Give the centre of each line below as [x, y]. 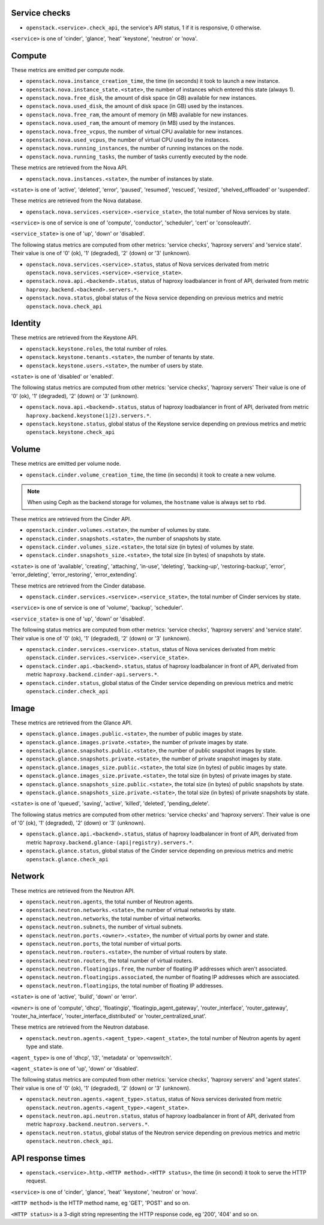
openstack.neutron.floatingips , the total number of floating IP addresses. [125, 986]
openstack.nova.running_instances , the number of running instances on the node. [135, 148]
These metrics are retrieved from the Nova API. [70, 167]
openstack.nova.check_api [64, 306]
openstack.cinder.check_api [67, 691]
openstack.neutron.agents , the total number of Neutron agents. [110, 901]
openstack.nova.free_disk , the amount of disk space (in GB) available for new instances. [142, 98]
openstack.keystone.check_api [70, 432]
